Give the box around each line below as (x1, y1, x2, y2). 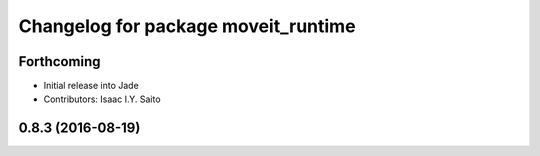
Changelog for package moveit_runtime (18, 15, 356, 37)
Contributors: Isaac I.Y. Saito (43, 93, 161, 105)
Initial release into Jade (43, 80, 139, 92)
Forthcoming (18, 53, 101, 70)
